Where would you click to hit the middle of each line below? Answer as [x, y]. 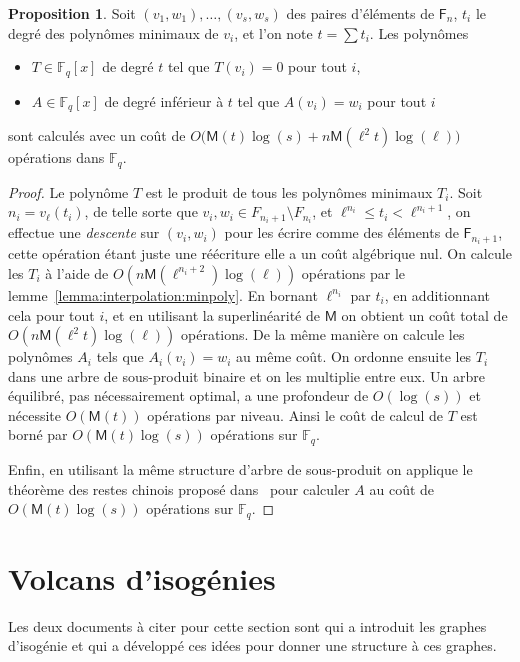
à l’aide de [77, 272]
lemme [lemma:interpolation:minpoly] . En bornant [163, 294]
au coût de [402, 488]
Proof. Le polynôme [68, 191]
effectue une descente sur [84, 232]
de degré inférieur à [164, 100]
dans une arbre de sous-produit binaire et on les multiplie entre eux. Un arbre [246, 375]
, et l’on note [273, 32]
